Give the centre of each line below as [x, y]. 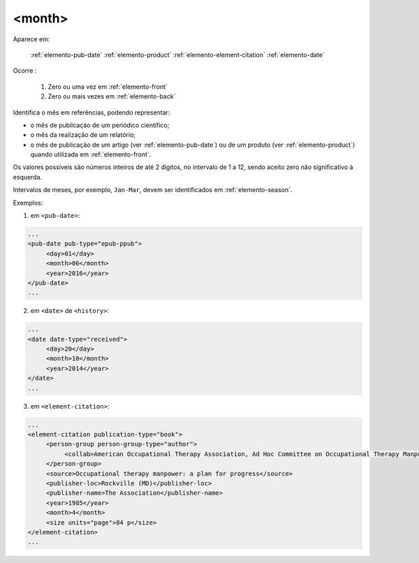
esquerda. [28, 177]
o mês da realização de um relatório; [83, 135]
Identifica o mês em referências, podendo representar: [91, 112]
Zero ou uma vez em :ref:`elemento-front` [108, 87]
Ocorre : [25, 71]
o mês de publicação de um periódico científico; [100, 125]
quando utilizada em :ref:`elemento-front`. [91, 154]
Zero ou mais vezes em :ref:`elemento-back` [112, 96]
